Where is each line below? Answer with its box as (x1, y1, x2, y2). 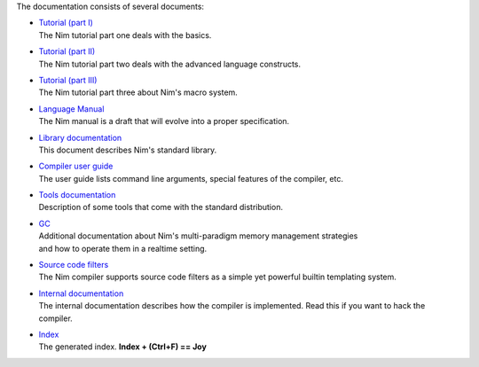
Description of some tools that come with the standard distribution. (38, 202, 284, 213)
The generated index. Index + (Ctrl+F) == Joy (38, 341, 208, 352)
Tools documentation (38, 190, 116, 200)
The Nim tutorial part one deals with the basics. (38, 29, 212, 40)
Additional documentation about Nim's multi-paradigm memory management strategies (38, 230, 358, 241)
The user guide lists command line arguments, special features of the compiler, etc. (38, 173, 343, 183)
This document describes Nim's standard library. (38, 144, 217, 155)
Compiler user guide (38, 160, 114, 172)
